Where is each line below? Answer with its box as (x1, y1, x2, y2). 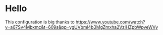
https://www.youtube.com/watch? (75, 19, 145, 25)
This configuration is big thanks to (5, 19, 75, 25)
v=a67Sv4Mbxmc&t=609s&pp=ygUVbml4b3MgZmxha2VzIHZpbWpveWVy (5, 24, 159, 30)
